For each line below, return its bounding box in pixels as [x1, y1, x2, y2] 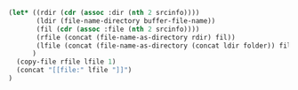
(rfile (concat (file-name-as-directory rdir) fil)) [36, 33, 237, 41]
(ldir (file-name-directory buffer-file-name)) [36, 16, 216, 26]
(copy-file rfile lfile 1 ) [16, 57, 117, 66]
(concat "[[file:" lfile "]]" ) [16, 66, 133, 75]
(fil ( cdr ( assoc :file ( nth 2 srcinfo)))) [36, 25, 200, 34]
